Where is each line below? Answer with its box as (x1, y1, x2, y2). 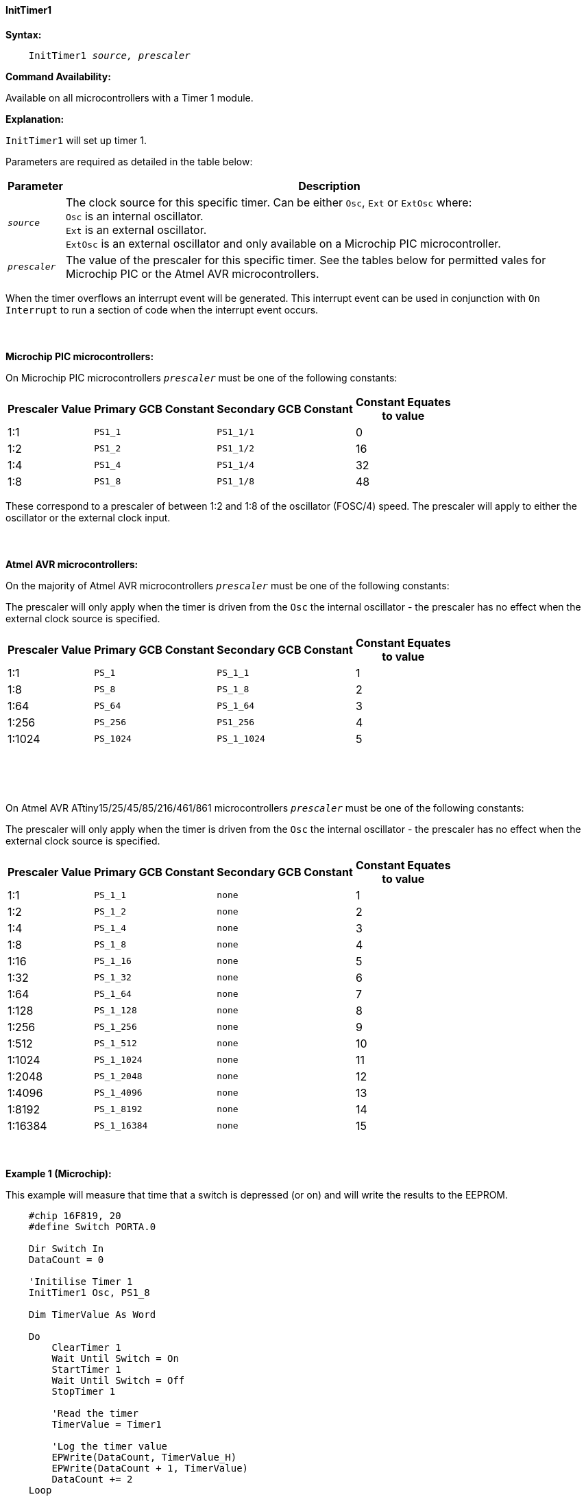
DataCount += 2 (51, 1473, 133, 1485)
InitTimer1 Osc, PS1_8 (28, 1286, 150, 1298)
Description (298, 178, 361, 193)
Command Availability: (5, 70, 111, 82)
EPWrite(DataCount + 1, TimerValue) (51, 1462, 249, 1474)
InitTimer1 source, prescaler (28, 49, 191, 61)
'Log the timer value (51, 1440, 168, 1452)
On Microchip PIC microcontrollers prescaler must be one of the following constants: (5, 371, 398, 384)
